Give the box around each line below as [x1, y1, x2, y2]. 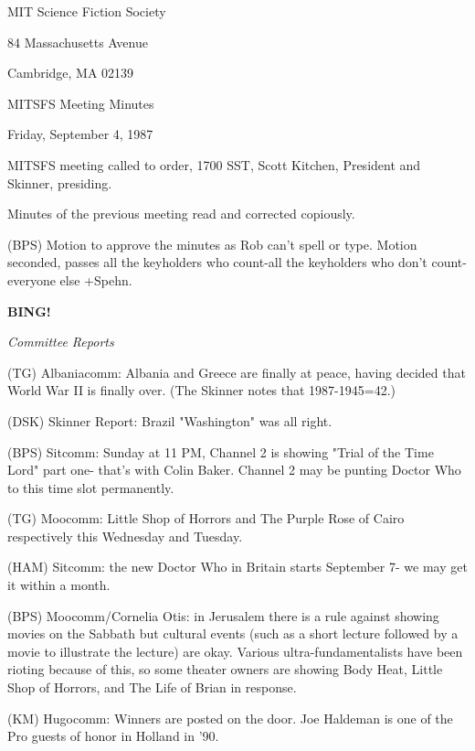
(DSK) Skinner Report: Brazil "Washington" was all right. [7, 411, 332, 430]
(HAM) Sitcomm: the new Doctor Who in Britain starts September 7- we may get [7, 557, 468, 576]
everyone [7, 270, 56, 289]
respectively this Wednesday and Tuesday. [7, 526, 243, 545]
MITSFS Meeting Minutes [7, 93, 154, 113]
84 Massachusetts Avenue [7, 32, 148, 51]
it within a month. [7, 575, 111, 595]
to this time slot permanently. [7, 477, 174, 497]
